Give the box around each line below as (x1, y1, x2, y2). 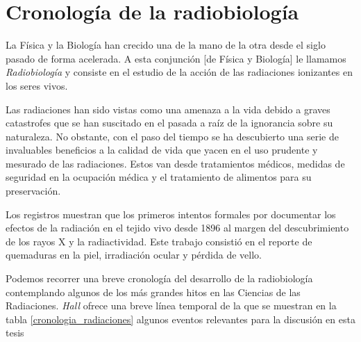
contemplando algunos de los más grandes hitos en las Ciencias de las (6, 284, 301, 299)
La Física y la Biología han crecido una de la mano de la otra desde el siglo (6, 38, 326, 52)
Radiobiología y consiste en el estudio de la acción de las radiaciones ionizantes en (6, 65, 353, 79)
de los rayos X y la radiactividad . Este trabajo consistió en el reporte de (6, 234, 312, 248)
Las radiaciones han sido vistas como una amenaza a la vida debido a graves (6, 101, 330, 116)
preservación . (6, 184, 61, 198)
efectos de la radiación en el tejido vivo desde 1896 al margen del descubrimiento (6, 220, 349, 235)
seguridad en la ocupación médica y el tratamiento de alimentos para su (6, 170, 312, 184)
